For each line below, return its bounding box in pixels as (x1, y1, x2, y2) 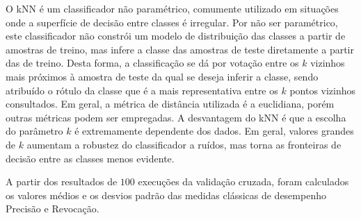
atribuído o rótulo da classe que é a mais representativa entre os (6, 83, 278, 97)
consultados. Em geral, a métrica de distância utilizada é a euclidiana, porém (6, 96, 335, 111)
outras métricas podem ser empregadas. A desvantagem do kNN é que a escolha (6, 110, 346, 124)
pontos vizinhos (289, 83, 356, 97)
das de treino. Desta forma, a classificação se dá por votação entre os (6, 56, 299, 70)
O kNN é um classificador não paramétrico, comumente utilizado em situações (6, 1, 339, 15)
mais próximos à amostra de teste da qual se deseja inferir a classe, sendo (6, 69, 319, 83)
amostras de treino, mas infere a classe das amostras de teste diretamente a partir (6, 42, 354, 56)
